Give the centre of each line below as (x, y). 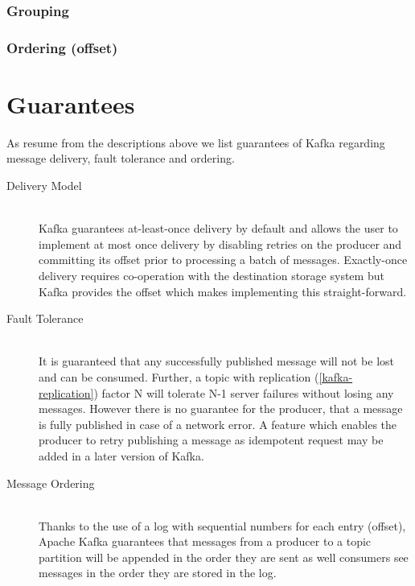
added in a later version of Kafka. (121, 455)
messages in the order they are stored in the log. (158, 573)
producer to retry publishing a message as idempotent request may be (211, 440)
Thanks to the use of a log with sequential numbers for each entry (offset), (222, 525)
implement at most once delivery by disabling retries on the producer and (220, 243)
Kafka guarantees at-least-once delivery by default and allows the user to (218, 228)
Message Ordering (51, 483)
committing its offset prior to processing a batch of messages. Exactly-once (223, 260)
